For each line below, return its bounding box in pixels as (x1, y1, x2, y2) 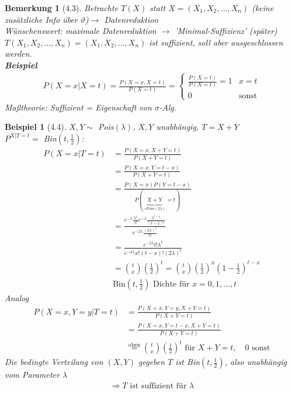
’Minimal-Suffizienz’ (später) (175, 25, 277, 37)
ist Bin (175, 356, 200, 368)
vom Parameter (5, 368, 60, 381)
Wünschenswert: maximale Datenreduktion (5, 25, 157, 37)
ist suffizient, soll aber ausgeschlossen (149, 36, 283, 48)
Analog (5, 291, 29, 304)
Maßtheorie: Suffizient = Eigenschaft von (5, 101, 152, 113)
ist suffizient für (130, 381, 187, 390)
